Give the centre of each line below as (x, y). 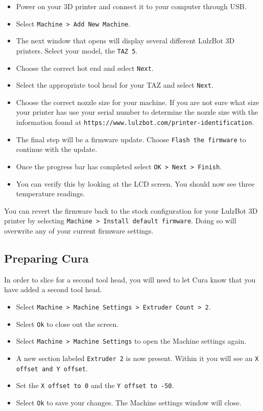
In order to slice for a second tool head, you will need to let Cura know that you (130, 279)
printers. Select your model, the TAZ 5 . (77, 50)
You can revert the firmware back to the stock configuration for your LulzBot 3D (131, 210)
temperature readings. (51, 194)
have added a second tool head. (53, 289)
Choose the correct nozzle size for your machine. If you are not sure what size (138, 102)
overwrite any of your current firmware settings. (79, 230)
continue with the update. (57, 149)
